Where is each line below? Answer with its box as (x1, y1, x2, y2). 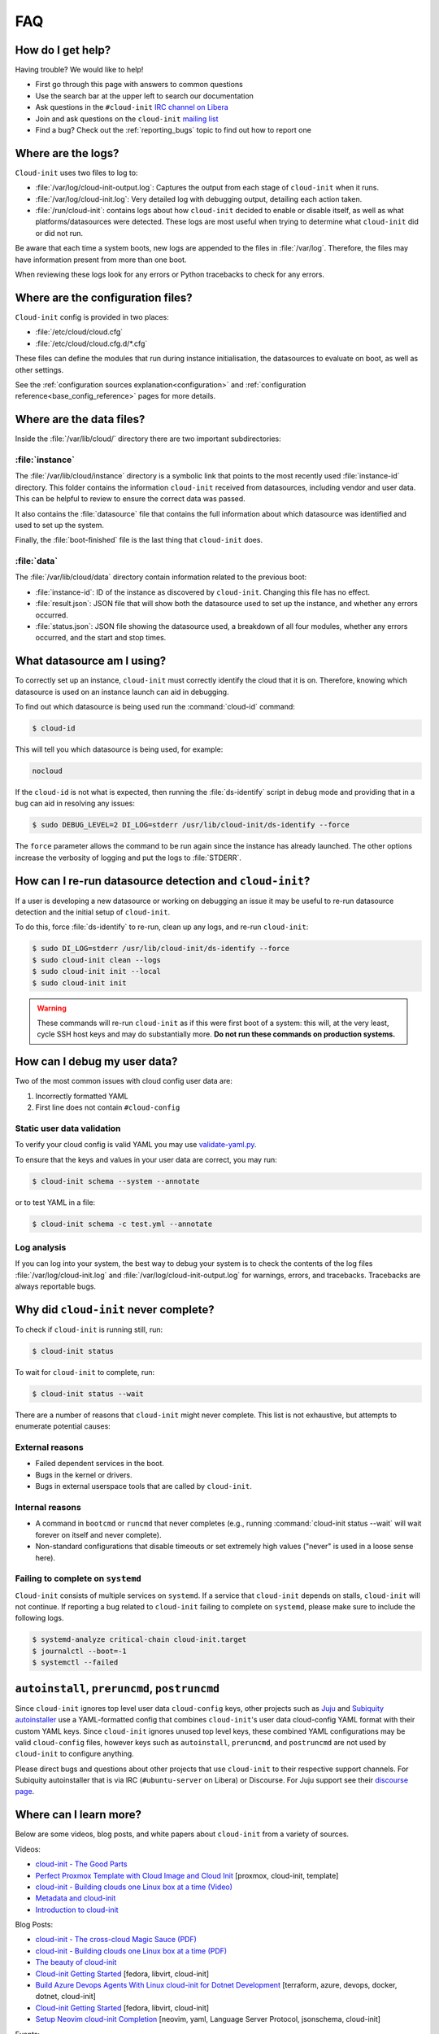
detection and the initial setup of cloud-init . (15, 907, 171, 917)
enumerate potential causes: (15, 1421, 111, 1431)
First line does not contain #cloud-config (35, 1102, 180, 1112)
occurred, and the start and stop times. (35, 633, 167, 643)
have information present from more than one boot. (15, 255, 187, 264)
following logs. (15, 1613, 64, 1623)
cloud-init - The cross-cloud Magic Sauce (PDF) (35, 1935, 197, 1945)
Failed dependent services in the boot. (35, 1459, 164, 1469)
